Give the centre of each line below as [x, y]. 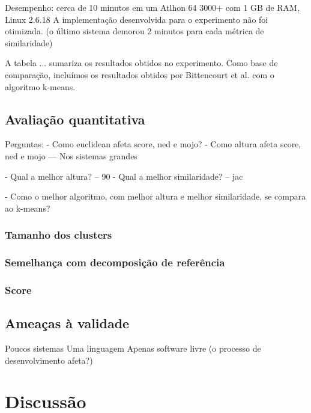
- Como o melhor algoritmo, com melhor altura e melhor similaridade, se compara [155, 196]
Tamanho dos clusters [59, 235]
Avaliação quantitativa [75, 119]
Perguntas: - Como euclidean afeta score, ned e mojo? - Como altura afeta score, [153, 144]
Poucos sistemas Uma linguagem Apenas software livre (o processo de [133, 348]
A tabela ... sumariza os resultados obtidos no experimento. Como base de [141, 63]
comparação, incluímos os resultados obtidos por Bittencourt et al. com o [140, 74]
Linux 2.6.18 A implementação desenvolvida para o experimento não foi [137, 19]
